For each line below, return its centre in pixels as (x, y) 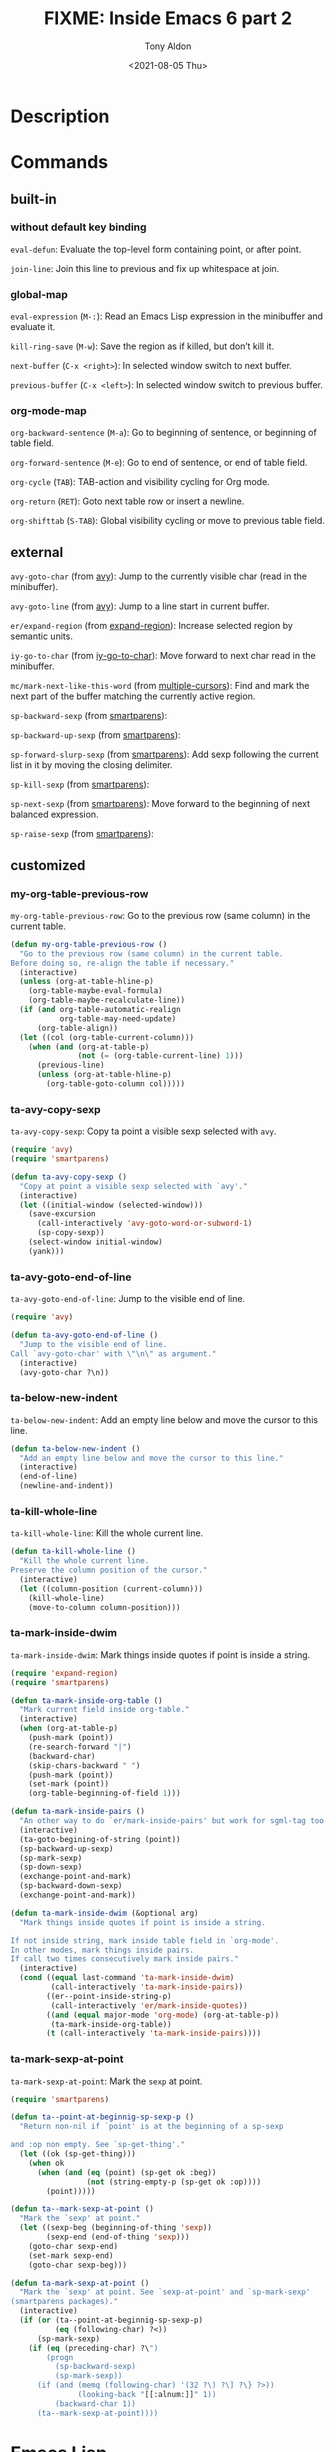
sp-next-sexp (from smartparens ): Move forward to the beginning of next (160, 804)
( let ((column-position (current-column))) (111, 1588)
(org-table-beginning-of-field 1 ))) (105, 1793)
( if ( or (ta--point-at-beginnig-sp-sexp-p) (111, 2320)
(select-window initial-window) (95, 1242)
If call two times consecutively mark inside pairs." (125, 1959)
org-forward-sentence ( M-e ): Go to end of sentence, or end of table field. (159, 463)
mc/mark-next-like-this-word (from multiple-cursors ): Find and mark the (160, 686)
